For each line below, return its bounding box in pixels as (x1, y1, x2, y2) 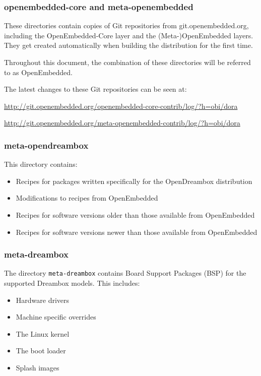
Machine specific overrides (16, 311, 96, 322)
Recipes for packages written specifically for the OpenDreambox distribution (16, 175, 252, 186)
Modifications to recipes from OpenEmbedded (16, 193, 158, 203)
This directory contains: (4, 159, 78, 169)
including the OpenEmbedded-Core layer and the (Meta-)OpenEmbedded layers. (4, 30, 253, 40)
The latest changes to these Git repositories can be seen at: (4, 84, 187, 94)
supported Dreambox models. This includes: (4, 278, 140, 288)
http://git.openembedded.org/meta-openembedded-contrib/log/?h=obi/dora (4, 117, 240, 128)
